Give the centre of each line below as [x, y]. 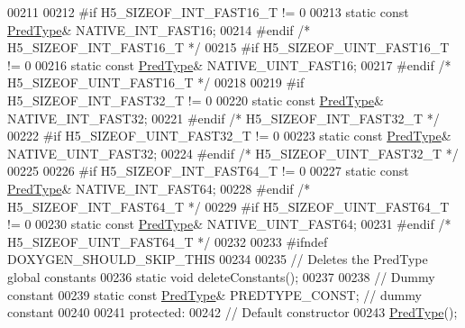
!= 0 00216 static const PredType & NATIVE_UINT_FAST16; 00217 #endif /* [229, 64]
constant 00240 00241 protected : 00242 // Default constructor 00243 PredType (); [232, 312]
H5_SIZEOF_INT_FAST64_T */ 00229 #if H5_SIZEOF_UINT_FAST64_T [228, 206]
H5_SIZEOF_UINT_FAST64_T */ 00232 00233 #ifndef [168, 241]
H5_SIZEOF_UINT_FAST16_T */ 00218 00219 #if [156, 82]
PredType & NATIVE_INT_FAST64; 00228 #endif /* [159, 188]
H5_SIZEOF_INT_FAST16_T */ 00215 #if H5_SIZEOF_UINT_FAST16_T [228, 47]
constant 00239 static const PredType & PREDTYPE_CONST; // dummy [214, 294]
